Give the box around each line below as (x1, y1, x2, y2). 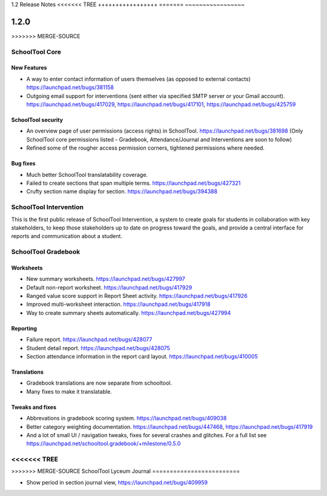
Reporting (11, 325, 38, 332)
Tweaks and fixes (11, 403, 57, 411)
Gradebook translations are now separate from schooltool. (26, 379, 173, 387)
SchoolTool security (11, 116, 64, 124)
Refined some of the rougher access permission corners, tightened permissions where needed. (26, 144, 265, 151)
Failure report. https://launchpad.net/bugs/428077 (26, 336, 153, 343)
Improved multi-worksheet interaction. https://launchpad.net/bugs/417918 (26, 300, 211, 308)
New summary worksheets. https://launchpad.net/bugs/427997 (26, 276, 185, 283)
